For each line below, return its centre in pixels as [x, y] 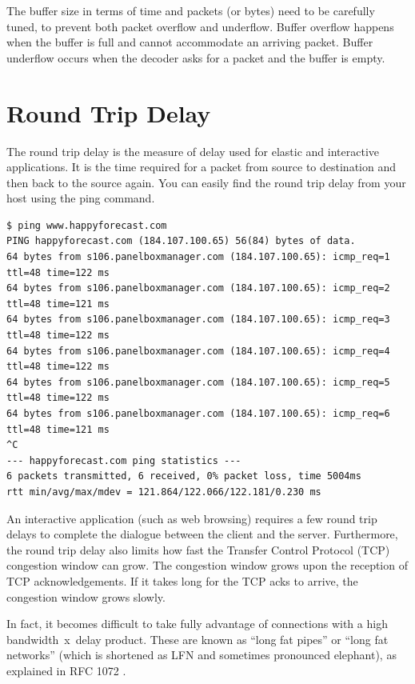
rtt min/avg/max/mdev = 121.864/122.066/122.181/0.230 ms [164, 492]
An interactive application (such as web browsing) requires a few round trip [192, 518]
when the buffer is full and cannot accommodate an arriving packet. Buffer [190, 42]
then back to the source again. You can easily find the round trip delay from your [206, 182]
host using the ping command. [81, 198]
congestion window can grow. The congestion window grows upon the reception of [207, 565]
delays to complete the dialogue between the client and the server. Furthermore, [202, 534]
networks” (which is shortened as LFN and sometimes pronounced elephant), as [202, 655]
